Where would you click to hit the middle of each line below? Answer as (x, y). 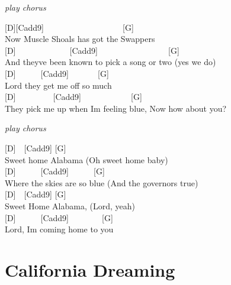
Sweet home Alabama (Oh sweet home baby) (86, 159)
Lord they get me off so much (58, 85)
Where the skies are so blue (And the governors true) (102, 182)
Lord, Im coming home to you (59, 229)
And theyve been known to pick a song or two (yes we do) (110, 62)
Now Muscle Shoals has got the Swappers (80, 39)
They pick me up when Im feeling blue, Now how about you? (116, 108)
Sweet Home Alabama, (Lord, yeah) (70, 205)
